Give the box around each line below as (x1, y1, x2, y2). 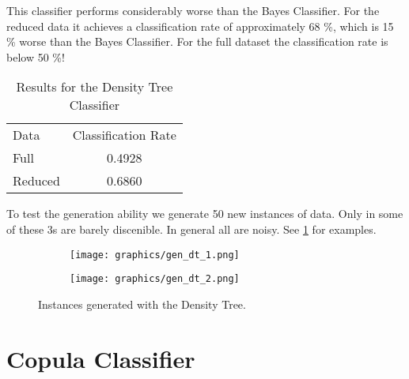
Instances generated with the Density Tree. (38, 295, 246, 312)
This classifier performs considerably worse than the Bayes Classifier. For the (6, 2, 380, 18)
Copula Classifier (6, 342, 195, 374)
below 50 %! (6, 48, 65, 65)
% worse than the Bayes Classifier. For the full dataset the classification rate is (6, 33, 388, 50)
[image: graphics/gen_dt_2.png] (70, 273, 240, 285)
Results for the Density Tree (16, 77, 173, 96)
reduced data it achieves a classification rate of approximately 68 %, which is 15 (6, 17, 394, 34)
